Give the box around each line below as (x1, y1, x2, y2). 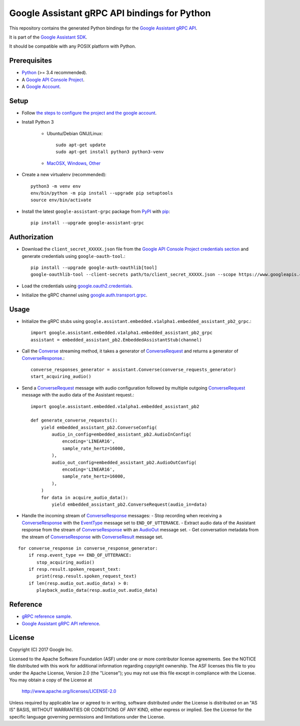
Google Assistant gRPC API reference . (21, 620, 100, 626)
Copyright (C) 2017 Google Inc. (9, 646, 73, 653)
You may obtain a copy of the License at (9, 677, 92, 683)
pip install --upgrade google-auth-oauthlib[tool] (30, 264, 157, 270)
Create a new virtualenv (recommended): (21, 172, 107, 178)
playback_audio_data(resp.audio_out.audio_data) (36, 587, 158, 593)
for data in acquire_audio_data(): (40, 495, 128, 500)
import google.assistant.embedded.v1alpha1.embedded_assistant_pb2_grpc (30, 330, 212, 335)
